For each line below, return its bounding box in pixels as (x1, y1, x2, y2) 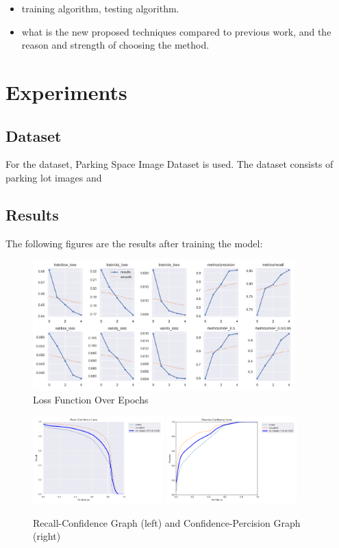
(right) (33, 529, 61, 543)
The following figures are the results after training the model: (5, 236, 263, 250)
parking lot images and (5, 170, 102, 184)
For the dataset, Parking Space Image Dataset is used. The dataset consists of (5, 157, 334, 171)
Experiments (5, 77, 127, 105)
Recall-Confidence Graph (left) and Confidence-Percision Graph (33, 515, 301, 530)
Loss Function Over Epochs (33, 393, 149, 407)
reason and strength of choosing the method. (21, 38, 210, 52)
